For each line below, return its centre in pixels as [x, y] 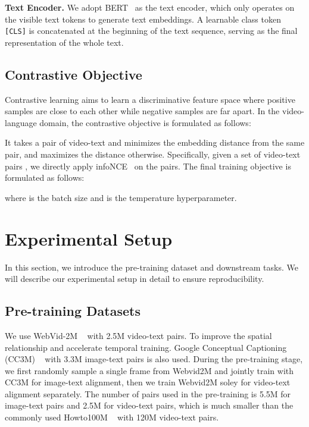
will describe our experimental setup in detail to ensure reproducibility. [135, 279]
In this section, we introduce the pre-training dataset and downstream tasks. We [152, 267]
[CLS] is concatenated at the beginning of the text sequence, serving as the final [151, 31]
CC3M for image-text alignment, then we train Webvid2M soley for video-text [148, 382]
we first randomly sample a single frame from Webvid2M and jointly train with [149, 370]
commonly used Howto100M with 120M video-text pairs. [112, 417]
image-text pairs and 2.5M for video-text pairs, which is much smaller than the [149, 405]
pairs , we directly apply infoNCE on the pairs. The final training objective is [148, 166]
